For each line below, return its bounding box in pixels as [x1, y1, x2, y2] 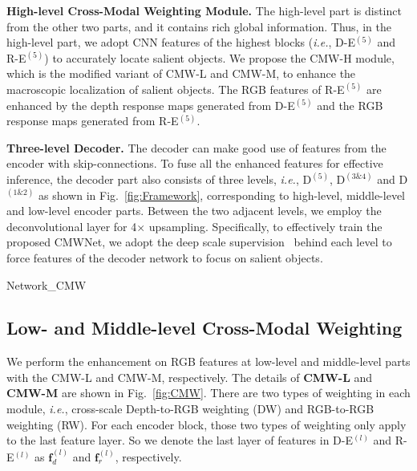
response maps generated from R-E [6, 112, 179, 129]
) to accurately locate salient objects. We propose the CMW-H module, [44, 49, 395, 66]
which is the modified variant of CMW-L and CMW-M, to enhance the [6, 65, 356, 82]
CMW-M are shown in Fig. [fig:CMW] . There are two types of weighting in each [6, 384, 411, 401]
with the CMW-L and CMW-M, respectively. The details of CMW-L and [6, 368, 373, 385]
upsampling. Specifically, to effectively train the [148, 217, 383, 234]
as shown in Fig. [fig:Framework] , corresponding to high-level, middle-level [38, 186, 405, 203]
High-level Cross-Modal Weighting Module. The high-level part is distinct [6, 2, 402, 18]
